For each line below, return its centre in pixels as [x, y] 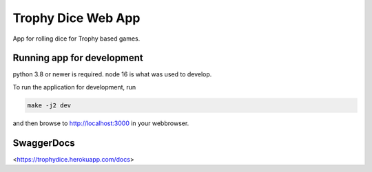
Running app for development [78, 58]
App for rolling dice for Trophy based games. [76, 39]
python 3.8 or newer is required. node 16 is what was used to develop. [112, 74]
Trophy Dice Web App [76, 18]
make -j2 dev [49, 105]
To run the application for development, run [74, 87]
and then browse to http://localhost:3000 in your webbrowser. [101, 123]
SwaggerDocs [44, 143]
